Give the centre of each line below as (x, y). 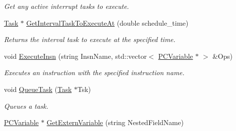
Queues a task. (26, 106)
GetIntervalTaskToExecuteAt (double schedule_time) (107, 22)
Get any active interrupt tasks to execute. (67, 6)
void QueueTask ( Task (38, 89)
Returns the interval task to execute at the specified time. (90, 39)
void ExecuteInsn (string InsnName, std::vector (76, 56)
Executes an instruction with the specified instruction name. (94, 72)
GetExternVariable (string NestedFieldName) (115, 122)
